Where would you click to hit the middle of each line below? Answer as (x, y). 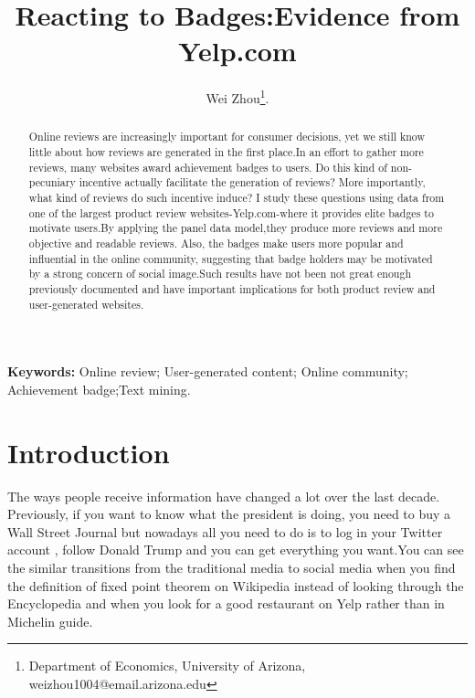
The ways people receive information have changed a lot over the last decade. (224, 496)
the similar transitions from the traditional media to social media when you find (232, 567)
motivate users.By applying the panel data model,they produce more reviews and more (236, 228)
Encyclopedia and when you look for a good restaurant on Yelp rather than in (226, 603)
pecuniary (52, 182)
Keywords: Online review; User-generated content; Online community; (208, 371)
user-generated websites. (86, 304)
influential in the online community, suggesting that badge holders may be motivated (231, 258)
